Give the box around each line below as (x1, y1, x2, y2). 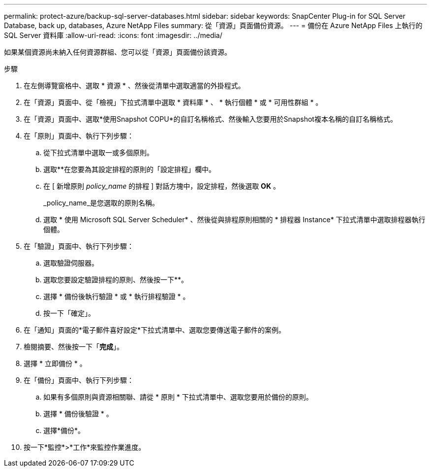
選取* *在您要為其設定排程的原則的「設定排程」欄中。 (43, 165, 216, 173)
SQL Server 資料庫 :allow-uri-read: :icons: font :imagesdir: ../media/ (4, 31, 222, 39)
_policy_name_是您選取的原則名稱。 (43, 199, 159, 207)
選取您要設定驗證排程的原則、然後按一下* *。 (43, 275, 188, 284)
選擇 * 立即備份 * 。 (24, 359, 87, 368)
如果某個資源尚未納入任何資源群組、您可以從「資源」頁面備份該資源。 (4, 48, 231, 56)
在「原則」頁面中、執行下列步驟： (24, 132, 134, 140)
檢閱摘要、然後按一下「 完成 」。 (24, 342, 123, 351)
